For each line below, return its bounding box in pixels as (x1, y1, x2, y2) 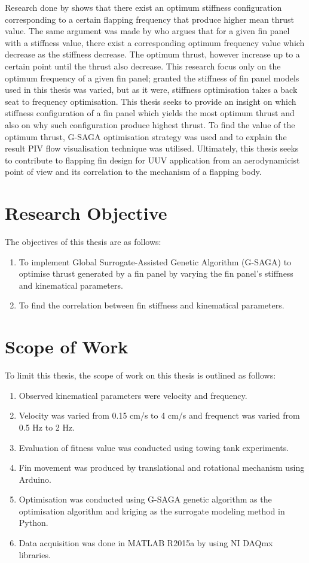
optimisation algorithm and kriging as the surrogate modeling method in (19, 504, 285, 517)
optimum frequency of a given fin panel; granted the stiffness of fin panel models (5, 71, 299, 84)
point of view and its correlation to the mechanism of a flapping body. (5, 165, 262, 178)
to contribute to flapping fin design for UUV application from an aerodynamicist (5, 153, 300, 166)
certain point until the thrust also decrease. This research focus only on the (5, 59, 281, 72)
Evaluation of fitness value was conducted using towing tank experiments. (19, 441, 289, 453)
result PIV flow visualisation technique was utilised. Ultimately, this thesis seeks (5, 142, 299, 155)
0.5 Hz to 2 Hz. (19, 420, 75, 433)
